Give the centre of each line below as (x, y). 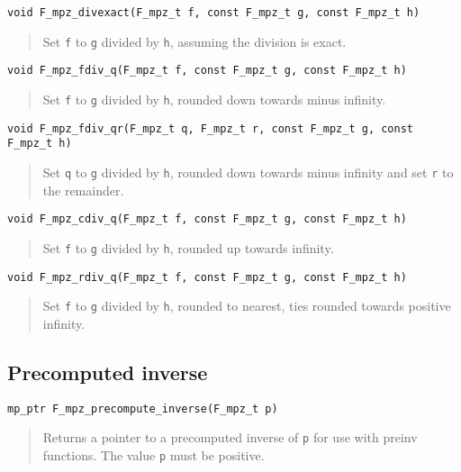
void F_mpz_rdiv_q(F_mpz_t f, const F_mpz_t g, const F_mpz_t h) (207, 277)
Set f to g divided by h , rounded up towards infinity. (188, 247)
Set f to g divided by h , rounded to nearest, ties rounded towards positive (247, 306)
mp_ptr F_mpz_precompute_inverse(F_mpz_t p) (143, 408)
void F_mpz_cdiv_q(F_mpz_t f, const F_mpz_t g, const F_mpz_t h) (207, 219)
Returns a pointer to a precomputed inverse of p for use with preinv (230, 437)
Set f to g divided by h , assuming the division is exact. (194, 41)
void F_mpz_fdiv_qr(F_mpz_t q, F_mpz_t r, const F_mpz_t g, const (211, 128)
